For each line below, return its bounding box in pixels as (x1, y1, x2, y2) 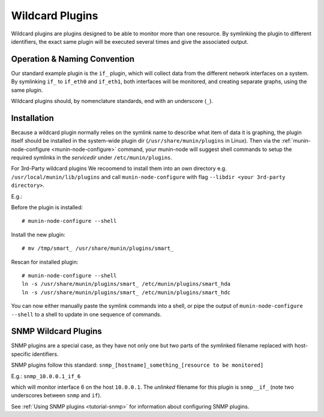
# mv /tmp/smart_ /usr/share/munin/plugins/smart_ (22, 245, 174, 252)
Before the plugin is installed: (11, 204, 83, 211)
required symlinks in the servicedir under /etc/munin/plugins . (11, 154, 173, 161)
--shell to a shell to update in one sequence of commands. (11, 310, 162, 318)
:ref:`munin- (281, 137, 311, 144)
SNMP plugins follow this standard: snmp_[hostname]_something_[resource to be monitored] (11, 361, 264, 368)
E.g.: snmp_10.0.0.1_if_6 (11, 372, 81, 380)
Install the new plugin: (11, 231, 65, 238)
